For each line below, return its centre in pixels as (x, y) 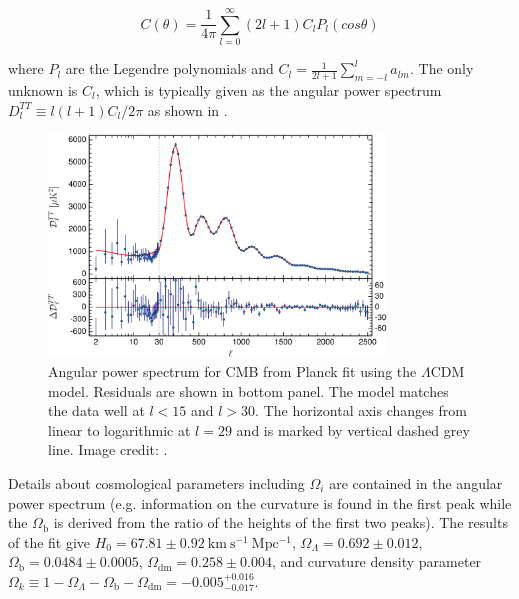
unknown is (43, 89)
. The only (441, 68)
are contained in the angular (416, 482)
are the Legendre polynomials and (169, 68)
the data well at (96, 410)
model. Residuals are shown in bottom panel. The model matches (248, 390)
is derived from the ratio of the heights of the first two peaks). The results (280, 522)
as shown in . (187, 109)
